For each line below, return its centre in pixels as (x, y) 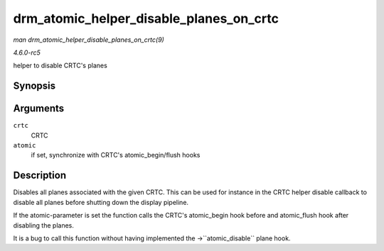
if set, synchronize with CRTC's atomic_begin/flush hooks (116, 155)
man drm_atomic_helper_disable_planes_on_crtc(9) (89, 40)
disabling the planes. (44, 225)
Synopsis (34, 86)
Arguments (39, 109)
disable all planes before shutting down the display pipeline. (101, 202)
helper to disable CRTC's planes (60, 66)
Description (40, 175)
